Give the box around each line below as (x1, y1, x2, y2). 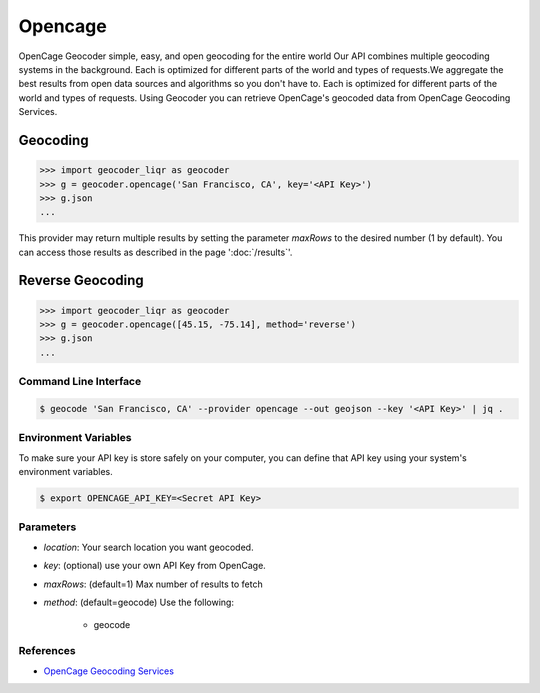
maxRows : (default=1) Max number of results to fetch (43, 578, 264, 590)
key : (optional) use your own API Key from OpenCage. (43, 560, 267, 572)
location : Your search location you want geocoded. (43, 541, 254, 553)
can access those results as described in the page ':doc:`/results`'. (18, 246, 293, 258)
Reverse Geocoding (18, 272, 144, 289)
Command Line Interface (18, 375, 142, 389)
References (18, 644, 76, 658)
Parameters (18, 520, 77, 534)
